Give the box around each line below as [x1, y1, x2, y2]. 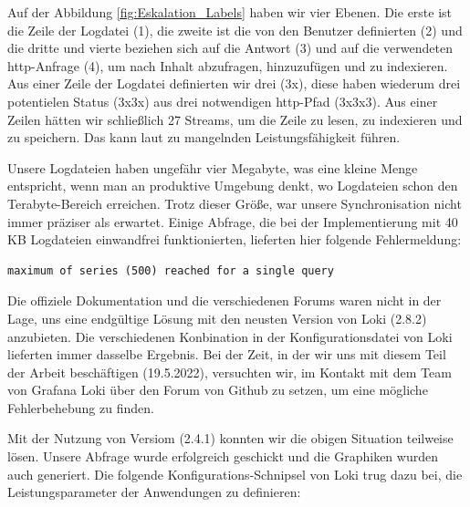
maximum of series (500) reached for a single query [7, 264, 334, 277]
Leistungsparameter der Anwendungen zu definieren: [7, 482, 301, 502]
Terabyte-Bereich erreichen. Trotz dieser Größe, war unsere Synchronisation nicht [7, 193, 462, 212]
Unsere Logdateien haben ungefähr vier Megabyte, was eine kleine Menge [7, 158, 418, 177]
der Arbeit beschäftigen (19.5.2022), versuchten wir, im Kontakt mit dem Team [7, 362, 452, 381]
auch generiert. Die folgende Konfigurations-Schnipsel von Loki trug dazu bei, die [7, 464, 463, 483]
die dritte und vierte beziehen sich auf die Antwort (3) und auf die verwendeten [7, 38, 453, 57]
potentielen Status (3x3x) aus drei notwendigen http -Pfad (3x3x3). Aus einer [7, 91, 438, 110]
